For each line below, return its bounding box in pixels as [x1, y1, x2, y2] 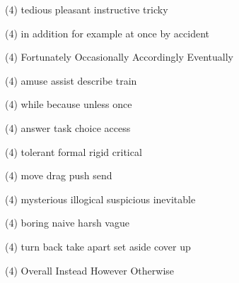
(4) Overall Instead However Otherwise [5, 263, 175, 277]
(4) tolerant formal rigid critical [5, 144, 142, 159]
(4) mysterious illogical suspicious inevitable [5, 191, 196, 206]
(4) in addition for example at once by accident [5, 25, 209, 40]
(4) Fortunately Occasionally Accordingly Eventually [5, 49, 233, 64]
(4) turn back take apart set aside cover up [5, 239, 191, 253]
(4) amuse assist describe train [5, 73, 137, 88]
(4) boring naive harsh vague [5, 215, 129, 230]
